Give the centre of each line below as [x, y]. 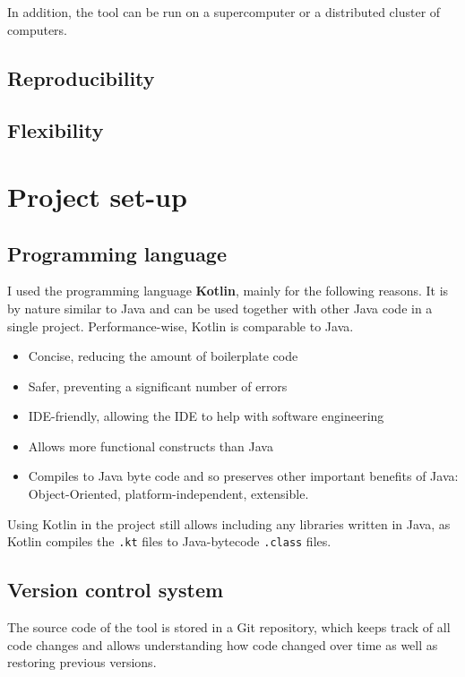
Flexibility [56, 130]
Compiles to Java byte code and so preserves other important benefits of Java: [243, 476]
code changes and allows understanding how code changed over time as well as [223, 644]
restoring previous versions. [82, 662]
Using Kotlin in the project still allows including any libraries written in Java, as [229, 523]
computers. [38, 29]
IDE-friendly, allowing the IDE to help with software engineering [206, 416]
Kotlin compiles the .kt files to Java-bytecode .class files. [169, 541]
